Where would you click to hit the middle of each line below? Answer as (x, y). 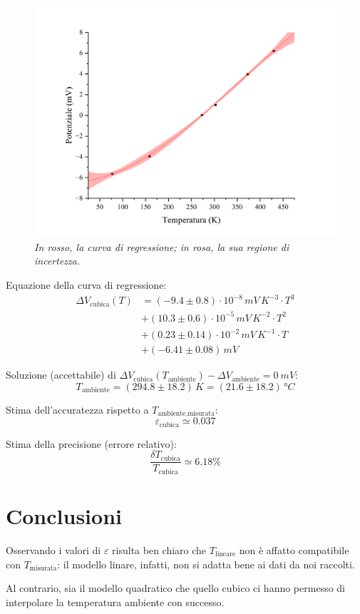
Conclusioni (64, 516)
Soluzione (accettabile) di (61, 375)
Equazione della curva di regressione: (86, 284)
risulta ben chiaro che (159, 549)
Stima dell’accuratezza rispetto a (77, 409)
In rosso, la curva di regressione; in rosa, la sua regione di (162, 246)
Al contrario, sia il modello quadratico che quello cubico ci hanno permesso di (175, 588)
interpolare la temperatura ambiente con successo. (115, 602)
